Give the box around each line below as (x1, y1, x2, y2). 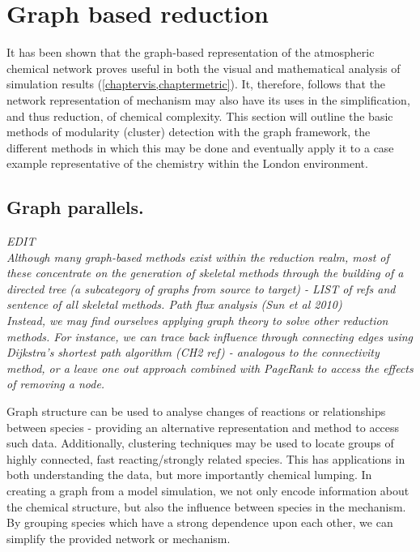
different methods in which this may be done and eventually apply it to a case (6, 139, 394, 156)
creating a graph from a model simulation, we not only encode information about (6, 481, 409, 499)
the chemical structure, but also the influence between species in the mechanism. (6, 498, 406, 515)
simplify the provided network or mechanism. (6, 529, 231, 546)
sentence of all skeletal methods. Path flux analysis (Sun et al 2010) (6, 296, 342, 313)
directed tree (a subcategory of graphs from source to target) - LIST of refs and (6, 280, 396, 297)
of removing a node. (6, 375, 105, 392)
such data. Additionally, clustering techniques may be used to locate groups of (6, 434, 394, 451)
